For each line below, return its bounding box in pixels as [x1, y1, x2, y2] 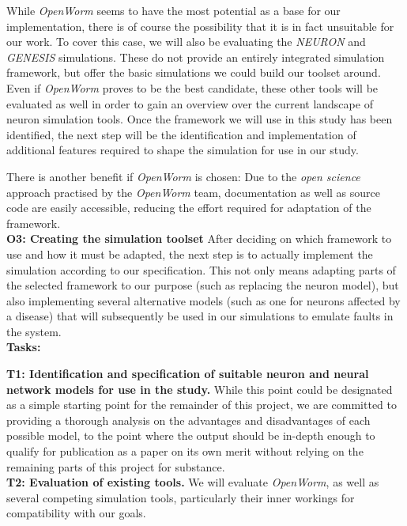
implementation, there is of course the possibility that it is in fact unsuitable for [6, 17, 394, 34]
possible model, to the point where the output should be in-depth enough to [6, 427, 375, 444]
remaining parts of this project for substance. [6, 458, 225, 475]
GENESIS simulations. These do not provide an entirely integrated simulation [6, 48, 385, 65]
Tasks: [6, 339, 41, 355]
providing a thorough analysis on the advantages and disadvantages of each [6, 411, 371, 428]
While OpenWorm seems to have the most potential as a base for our [6, 2, 341, 18]
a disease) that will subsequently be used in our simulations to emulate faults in [6, 308, 394, 324]
